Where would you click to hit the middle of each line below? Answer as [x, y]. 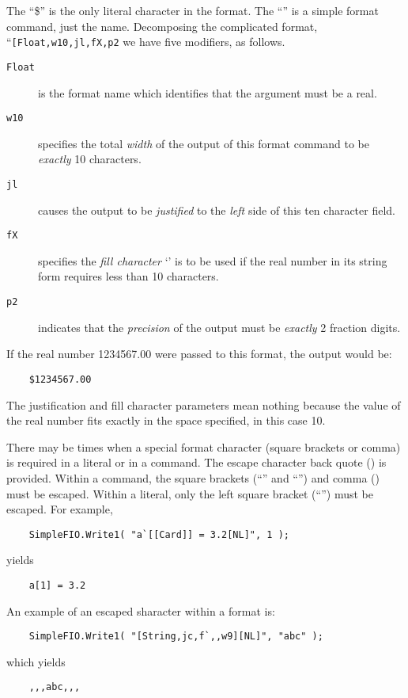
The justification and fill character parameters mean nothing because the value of [204, 404]
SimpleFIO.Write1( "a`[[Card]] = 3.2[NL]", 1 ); [159, 534]
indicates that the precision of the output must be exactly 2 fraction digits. [219, 327]
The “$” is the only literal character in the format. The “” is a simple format [193, 10]
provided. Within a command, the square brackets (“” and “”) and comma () [193, 477]
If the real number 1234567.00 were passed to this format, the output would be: [199, 354]
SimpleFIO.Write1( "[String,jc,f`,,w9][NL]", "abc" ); [176, 637]
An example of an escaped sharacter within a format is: [141, 610]
